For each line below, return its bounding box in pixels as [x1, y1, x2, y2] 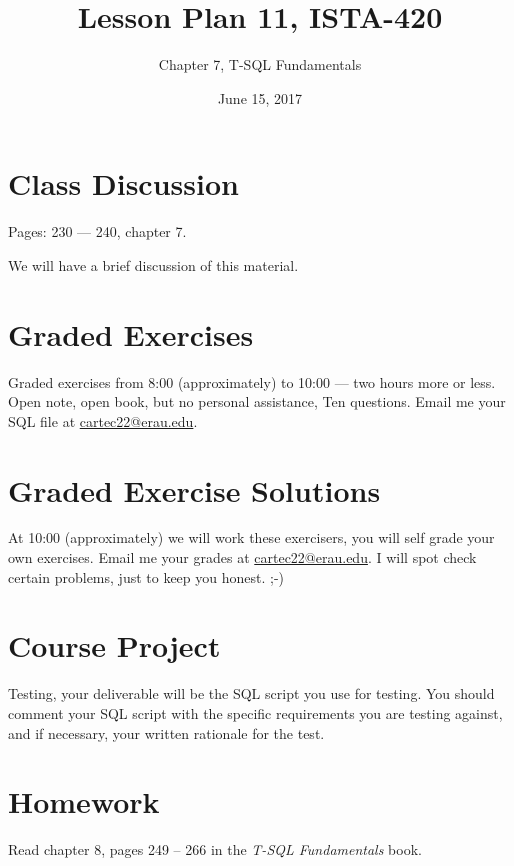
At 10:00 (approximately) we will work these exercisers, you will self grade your [8, 527, 495, 548]
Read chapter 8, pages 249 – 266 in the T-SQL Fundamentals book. [8, 839, 422, 860]
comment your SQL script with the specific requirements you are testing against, [8, 702, 503, 723]
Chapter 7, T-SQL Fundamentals [158, 54, 362, 75]
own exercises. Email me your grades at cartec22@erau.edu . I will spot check [8, 547, 477, 568]
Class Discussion [8, 163, 239, 204]
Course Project [8, 625, 221, 666]
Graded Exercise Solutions [8, 469, 381, 510]
